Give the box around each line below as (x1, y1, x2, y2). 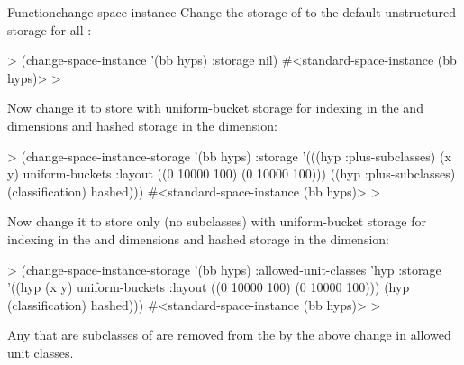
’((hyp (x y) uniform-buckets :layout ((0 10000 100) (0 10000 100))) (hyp (7, 278, 410, 297)
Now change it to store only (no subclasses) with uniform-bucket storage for (7, 212, 426, 231)
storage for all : (7, 20, 92, 39)
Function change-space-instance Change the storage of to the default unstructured (7, 3, 457, 21)
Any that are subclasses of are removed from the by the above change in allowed (7, 325, 451, 344)
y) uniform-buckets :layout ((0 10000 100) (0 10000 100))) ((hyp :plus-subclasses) (7, 164, 456, 183)
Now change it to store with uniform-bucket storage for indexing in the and (7, 98, 423, 117)
